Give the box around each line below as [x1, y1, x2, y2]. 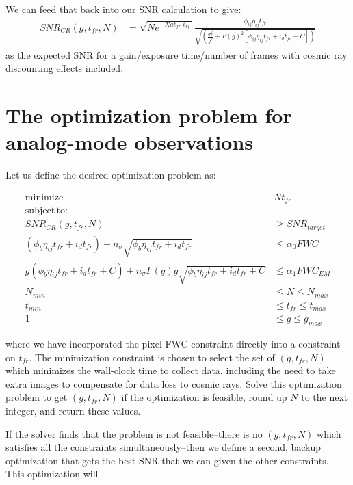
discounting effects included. [5, 61, 124, 75]
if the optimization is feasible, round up [121, 390, 287, 404]
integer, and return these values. [5, 404, 141, 418]
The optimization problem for [5, 101, 292, 129]
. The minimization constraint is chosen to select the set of [29, 350, 275, 364]
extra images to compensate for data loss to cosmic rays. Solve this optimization [5, 376, 342, 391]
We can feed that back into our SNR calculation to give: [5, 2, 241, 16]
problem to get [5, 390, 68, 404]
